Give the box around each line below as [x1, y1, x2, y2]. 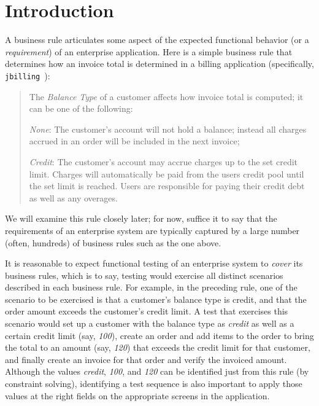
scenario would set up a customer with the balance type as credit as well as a [5, 317, 294, 330]
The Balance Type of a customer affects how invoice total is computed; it [29, 90, 304, 103]
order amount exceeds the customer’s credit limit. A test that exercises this [5, 305, 288, 318]
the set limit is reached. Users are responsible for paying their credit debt [29, 179, 305, 192]
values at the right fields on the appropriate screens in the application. [5, 389, 270, 402]
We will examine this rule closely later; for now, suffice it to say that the [5, 212, 277, 225]
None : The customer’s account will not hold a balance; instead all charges [29, 122, 307, 135]
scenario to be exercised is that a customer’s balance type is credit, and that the [5, 292, 307, 305]
